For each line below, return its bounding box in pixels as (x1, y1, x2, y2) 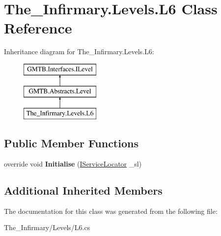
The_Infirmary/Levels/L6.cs (4, 222, 90, 233)
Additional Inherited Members (4, 183, 163, 198)
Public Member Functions (4, 135, 138, 151)
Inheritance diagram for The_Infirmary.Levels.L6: (4, 46, 154, 57)
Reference (4, 18, 72, 38)
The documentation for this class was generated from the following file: (4, 205, 218, 216)
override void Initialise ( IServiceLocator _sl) (4, 159, 142, 169)
